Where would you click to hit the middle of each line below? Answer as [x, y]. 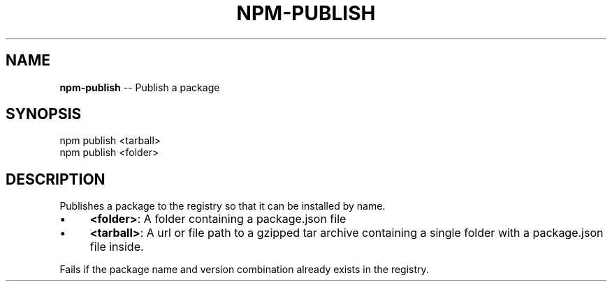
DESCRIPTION [56, 179]
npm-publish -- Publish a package [140, 87]
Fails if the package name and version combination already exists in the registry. [244, 270]
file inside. [117, 247]
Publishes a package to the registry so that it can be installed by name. [223, 206]
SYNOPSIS [44, 114]
